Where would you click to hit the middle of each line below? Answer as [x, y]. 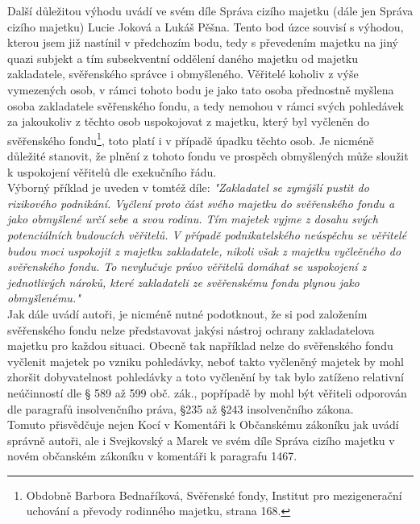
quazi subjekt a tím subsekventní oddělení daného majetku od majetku [183, 58]
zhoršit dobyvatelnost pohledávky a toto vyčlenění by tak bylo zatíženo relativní [206, 377]
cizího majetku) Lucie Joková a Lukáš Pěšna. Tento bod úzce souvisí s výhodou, [206, 26]
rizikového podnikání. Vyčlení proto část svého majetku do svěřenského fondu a [201, 203]
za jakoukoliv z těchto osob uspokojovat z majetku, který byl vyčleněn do [188, 121]
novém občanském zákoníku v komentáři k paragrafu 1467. [152, 456]
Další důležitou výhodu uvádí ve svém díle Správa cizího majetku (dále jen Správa [210, 10]
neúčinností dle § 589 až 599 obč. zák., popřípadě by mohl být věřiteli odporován [207, 392]
